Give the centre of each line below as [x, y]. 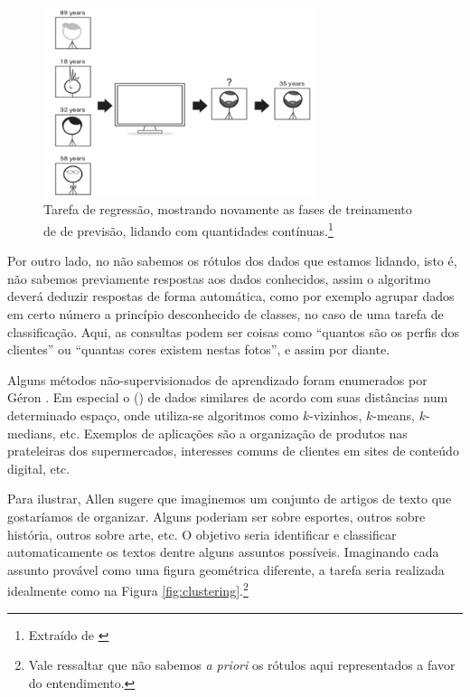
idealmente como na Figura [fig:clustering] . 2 [128, 589]
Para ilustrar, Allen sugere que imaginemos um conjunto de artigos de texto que [230, 499]
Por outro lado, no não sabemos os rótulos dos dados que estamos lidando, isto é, [232, 261]
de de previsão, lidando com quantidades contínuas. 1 [188, 229]
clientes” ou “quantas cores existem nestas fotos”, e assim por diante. [199, 349]
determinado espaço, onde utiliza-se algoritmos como [153, 415]
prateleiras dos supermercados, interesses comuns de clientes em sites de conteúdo [233, 451]
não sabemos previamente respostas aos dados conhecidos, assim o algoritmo [219, 278]
